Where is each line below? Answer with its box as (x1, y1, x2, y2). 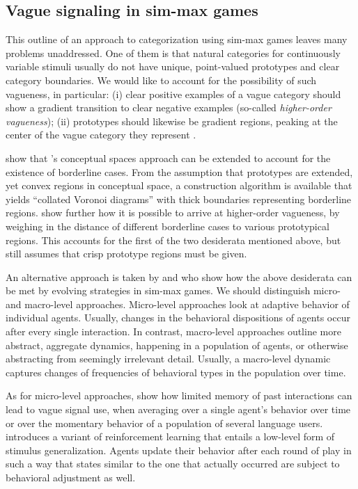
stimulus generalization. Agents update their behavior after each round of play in (6, 442, 352, 457)
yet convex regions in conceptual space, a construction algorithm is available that (6, 178, 352, 193)
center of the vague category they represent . (6, 127, 196, 142)
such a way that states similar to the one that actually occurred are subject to (6, 456, 340, 471)
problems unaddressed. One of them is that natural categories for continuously (6, 45, 341, 60)
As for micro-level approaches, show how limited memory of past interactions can (6, 388, 352, 403)
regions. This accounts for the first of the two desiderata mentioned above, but (6, 232, 341, 247)
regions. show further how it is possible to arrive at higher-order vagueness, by (6, 205, 340, 220)
